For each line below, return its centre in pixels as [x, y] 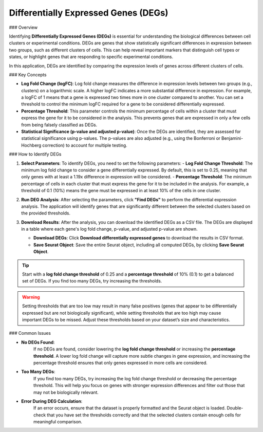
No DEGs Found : [38, 342]
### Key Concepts [28, 75]
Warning [31, 297]
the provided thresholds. [46, 213]
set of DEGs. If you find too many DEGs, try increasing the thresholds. [92, 281]
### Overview [23, 27]
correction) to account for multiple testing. [85, 145]
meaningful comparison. [58, 422]
